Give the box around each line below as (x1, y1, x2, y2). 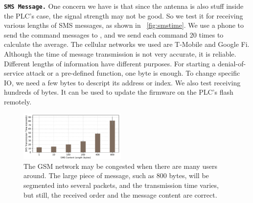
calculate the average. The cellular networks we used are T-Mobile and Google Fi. (4, 39, 250, 49)
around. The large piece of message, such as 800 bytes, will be (23, 170, 209, 181)
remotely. (4, 97, 32, 106)
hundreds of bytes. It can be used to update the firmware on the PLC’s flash (4, 87, 233, 97)
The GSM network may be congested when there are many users (23, 161, 217, 171)
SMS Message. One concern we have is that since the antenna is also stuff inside (4, 1, 244, 11)
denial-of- (217, 58, 246, 68)
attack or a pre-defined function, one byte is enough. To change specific (26, 68, 240, 78)
